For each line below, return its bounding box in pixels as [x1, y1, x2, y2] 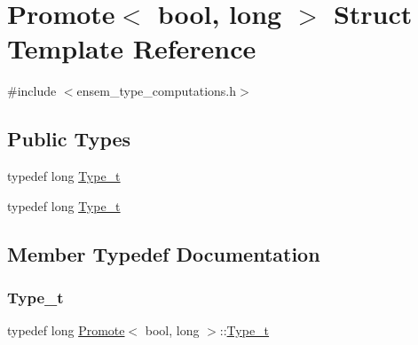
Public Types [7, 125, 131, 153]
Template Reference [7, 30, 256, 67]
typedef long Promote [7, 321, 125, 340]
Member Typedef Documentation [7, 239, 320, 267]
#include [7, 82, 57, 100]
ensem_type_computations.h [76, 82, 236, 100]
